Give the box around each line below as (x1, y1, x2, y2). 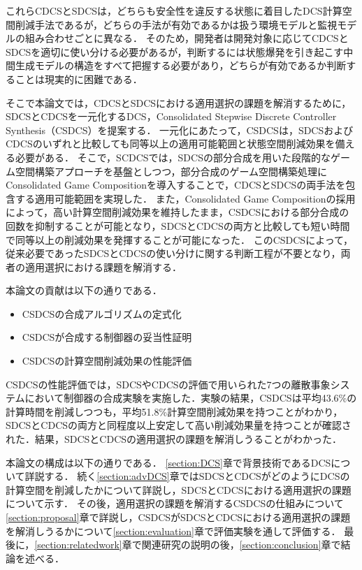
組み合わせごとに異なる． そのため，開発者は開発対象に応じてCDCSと (24, 31, 349, 45)
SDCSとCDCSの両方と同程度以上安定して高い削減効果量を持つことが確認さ (6, 418, 352, 432)
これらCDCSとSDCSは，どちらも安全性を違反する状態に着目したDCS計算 (6, 3, 342, 17)
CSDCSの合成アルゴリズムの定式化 (22, 306, 182, 321)
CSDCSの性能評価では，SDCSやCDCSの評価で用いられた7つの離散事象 (6, 377, 331, 391)
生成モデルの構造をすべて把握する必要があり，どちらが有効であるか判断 (15, 58, 347, 73)
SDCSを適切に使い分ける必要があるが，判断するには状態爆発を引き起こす (6, 44, 344, 59)
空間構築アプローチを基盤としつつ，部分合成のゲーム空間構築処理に (15, 163, 328, 178)
